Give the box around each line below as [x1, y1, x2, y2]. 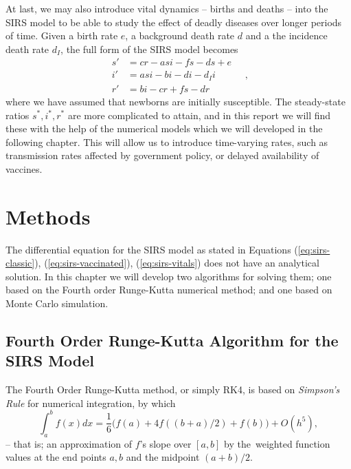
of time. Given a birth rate [5, 28, 118, 43]
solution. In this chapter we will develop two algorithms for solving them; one [5, 269, 332, 283]
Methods [5, 202, 91, 230]
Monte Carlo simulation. [5, 295, 109, 310]
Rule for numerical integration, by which [5, 395, 176, 410]
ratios [5, 107, 30, 122]
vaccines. [5, 161, 43, 176]
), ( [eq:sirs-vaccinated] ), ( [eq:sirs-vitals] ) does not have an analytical [34, 256, 319, 270]
